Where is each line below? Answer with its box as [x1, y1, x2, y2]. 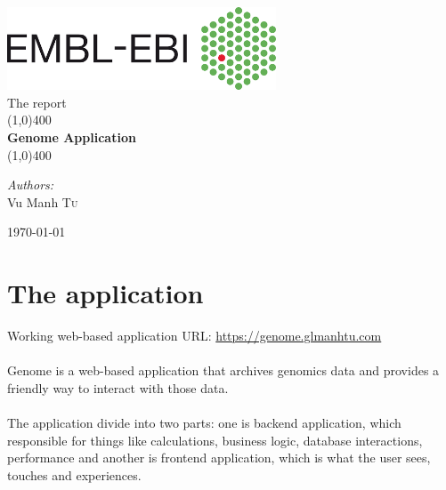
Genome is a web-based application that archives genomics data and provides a [7, 361, 440, 380]
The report [7, 92, 67, 111]
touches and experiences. [7, 465, 142, 484]
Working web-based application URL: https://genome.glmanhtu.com [7, 326, 382, 345]
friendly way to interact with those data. [7, 378, 229, 397]
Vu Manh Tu [7, 192, 78, 211]
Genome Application [7, 127, 136, 146]
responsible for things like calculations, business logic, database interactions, [7, 430, 423, 449]
